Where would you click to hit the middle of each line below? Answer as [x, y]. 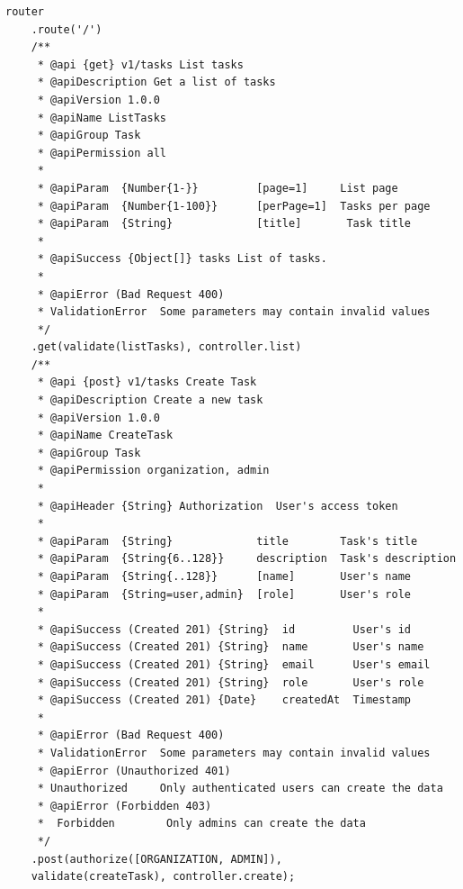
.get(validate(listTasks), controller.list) [166, 347]
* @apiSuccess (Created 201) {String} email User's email [234, 664]
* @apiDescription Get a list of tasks [156, 82]
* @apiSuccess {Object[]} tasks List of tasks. [182, 259]
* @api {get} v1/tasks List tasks [140, 64]
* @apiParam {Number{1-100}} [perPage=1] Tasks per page [234, 206]
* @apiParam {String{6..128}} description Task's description [247, 559]
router [25, 12]
